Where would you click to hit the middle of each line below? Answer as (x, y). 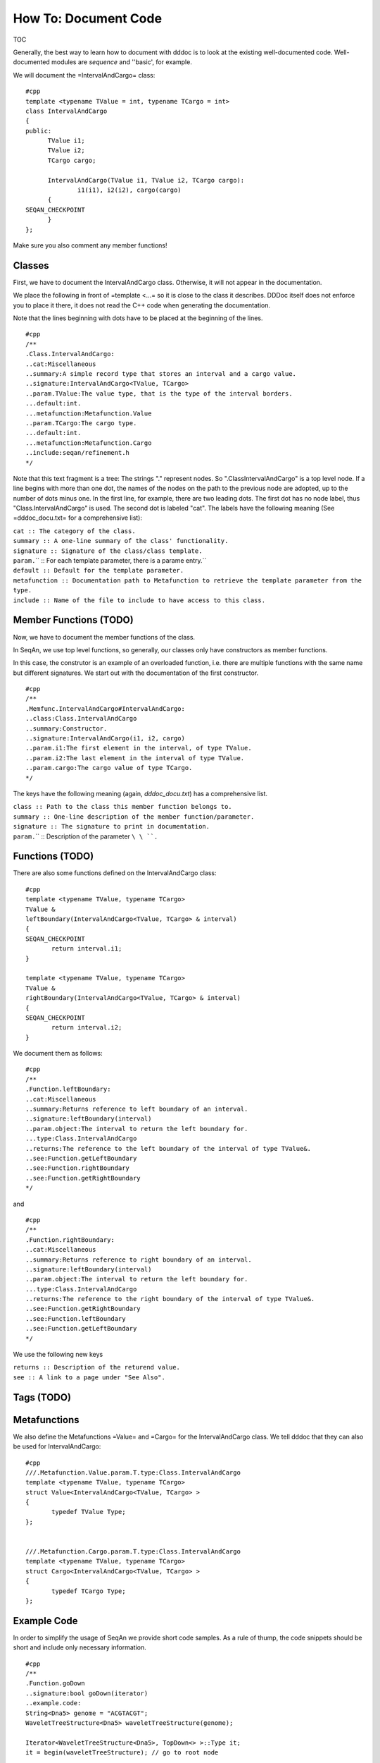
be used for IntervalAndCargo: (57, 1446)
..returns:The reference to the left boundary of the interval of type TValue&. (169, 1148)
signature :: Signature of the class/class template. (108, 551)
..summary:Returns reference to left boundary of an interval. (137, 1109)
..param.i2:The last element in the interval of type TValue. (135, 758)
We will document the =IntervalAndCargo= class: (84, 75)
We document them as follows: (58, 1054)
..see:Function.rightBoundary (78, 1168)
